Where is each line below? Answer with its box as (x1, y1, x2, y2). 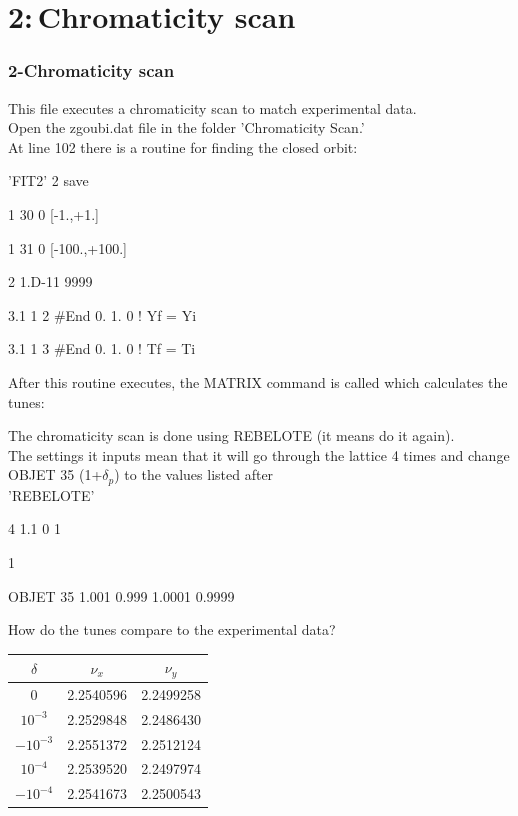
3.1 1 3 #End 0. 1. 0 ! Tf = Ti (8, 338, 196, 359)
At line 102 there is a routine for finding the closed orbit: (8, 136, 358, 157)
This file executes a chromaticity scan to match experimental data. (8, 97, 417, 118)
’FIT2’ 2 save (8, 170, 89, 191)
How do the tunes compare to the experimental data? (8, 619, 336, 640)
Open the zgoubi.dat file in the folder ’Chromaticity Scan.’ (8, 117, 365, 138)
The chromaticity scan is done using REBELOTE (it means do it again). (8, 425, 455, 446)
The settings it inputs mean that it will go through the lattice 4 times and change (8, 444, 510, 465)
